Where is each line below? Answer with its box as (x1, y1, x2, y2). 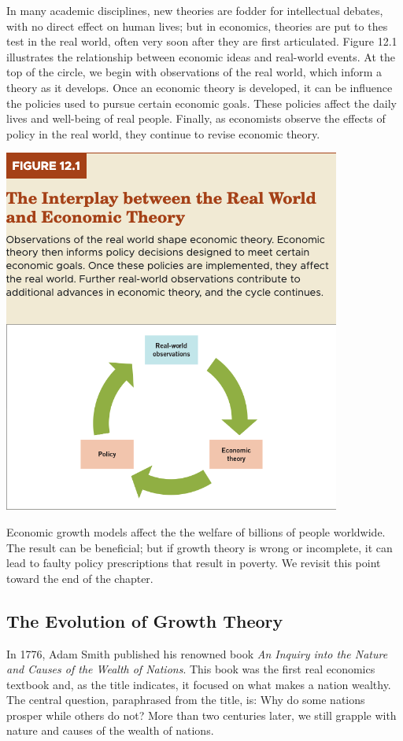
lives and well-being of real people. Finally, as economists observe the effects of (6, 110, 386, 127)
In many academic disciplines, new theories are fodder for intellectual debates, (6, 2, 383, 18)
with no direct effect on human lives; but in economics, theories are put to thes (6, 17, 388, 34)
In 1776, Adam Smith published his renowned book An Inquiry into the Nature (6, 645, 388, 662)
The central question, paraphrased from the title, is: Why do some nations (6, 691, 365, 708)
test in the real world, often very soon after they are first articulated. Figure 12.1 (6, 33, 397, 50)
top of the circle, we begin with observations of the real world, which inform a (6, 64, 383, 80)
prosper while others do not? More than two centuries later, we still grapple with (6, 706, 397, 723)
